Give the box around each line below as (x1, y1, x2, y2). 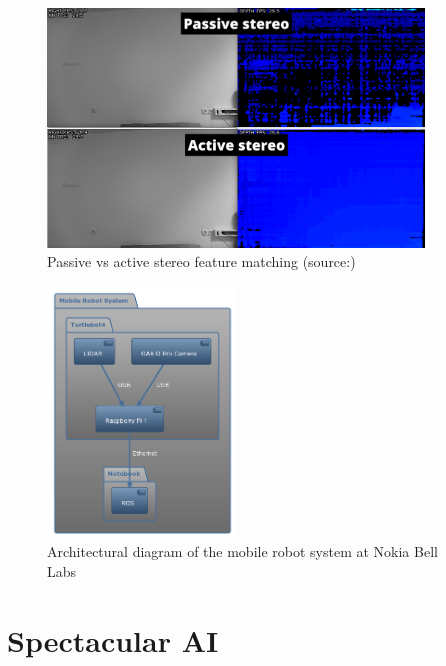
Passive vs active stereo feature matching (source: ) (47, 251, 356, 272)
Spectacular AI (7, 619, 219, 660)
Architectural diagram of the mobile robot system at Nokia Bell (47, 541, 438, 562)
